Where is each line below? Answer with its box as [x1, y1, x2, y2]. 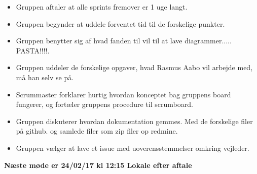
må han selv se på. [16, 72, 74, 82]
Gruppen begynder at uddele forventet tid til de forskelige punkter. [16, 18, 225, 29]
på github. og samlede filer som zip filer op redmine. [16, 126, 178, 136]
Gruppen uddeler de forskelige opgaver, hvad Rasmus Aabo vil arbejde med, [16, 62, 253, 73]
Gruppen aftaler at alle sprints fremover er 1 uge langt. [16, 2, 188, 12]
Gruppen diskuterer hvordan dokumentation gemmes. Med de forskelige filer [16, 115, 253, 126]
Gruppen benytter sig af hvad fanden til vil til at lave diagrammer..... [16, 35, 232, 46]
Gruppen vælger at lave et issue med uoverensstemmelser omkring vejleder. [16, 142, 249, 153]
